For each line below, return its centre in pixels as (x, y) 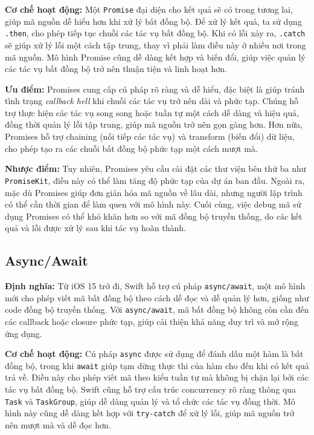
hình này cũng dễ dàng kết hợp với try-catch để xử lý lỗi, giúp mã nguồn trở (150, 413)
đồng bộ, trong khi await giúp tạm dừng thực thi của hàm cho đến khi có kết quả (157, 365)
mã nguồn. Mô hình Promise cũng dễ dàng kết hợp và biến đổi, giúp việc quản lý (155, 57)
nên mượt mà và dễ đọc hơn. (58, 424)
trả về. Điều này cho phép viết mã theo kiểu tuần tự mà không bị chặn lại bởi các (157, 377)
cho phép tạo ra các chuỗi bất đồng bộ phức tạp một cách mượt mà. (131, 148)
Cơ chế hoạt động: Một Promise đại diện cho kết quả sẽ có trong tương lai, (149, 9)
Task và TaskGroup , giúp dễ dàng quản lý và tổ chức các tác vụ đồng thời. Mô (150, 401)
